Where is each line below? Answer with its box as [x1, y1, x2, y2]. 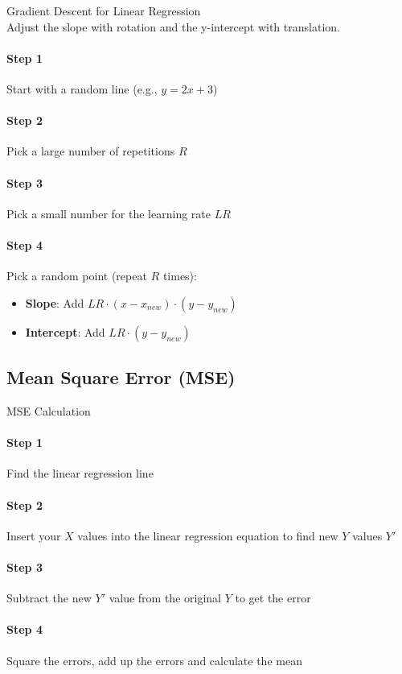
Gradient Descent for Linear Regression [6, 2, 201, 19]
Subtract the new [6, 589, 92, 606]
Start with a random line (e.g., [6, 80, 158, 97]
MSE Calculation [6, 402, 91, 419]
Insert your [6, 527, 61, 544]
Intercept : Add [25, 323, 105, 340]
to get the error [235, 589, 311, 606]
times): [162, 267, 197, 284]
